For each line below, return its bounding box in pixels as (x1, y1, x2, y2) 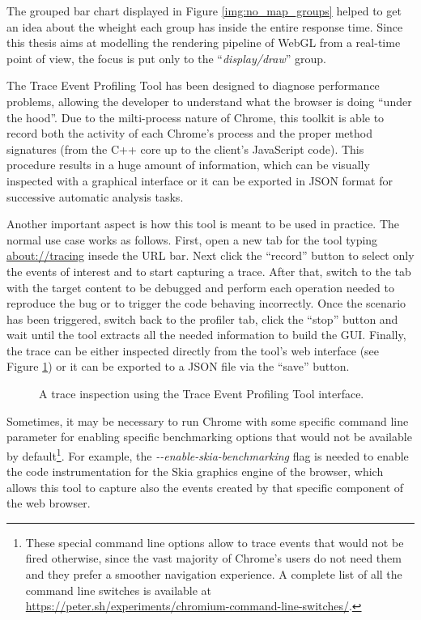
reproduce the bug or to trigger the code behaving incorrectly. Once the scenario (6, 295, 406, 312)
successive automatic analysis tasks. (6, 188, 184, 205)
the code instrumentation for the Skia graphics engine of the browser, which (6, 463, 384, 480)
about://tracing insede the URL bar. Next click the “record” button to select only (6, 247, 415, 264)
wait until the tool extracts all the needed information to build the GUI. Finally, (6, 326, 406, 343)
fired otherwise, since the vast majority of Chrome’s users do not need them (25, 550, 402, 567)
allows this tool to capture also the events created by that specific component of (6, 478, 404, 495)
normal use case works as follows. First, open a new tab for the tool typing (6, 231, 378, 248)
